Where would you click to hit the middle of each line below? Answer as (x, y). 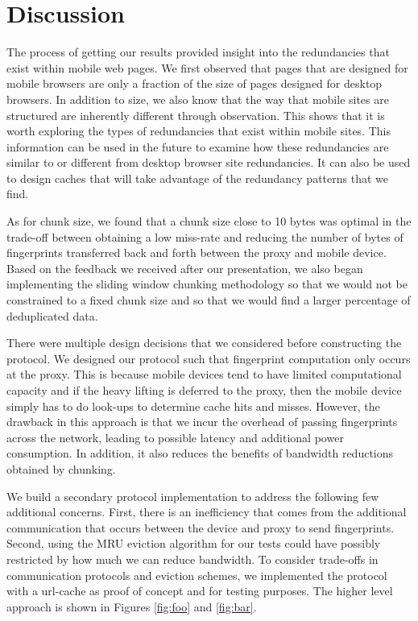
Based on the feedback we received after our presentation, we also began (185, 268)
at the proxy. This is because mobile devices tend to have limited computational (204, 374)
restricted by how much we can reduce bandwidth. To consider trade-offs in (192, 559)
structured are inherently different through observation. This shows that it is (196, 115)
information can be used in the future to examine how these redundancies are (198, 146)
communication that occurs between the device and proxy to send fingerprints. (201, 527)
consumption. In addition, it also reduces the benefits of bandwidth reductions (200, 453)
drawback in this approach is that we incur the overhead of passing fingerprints (202, 422)
